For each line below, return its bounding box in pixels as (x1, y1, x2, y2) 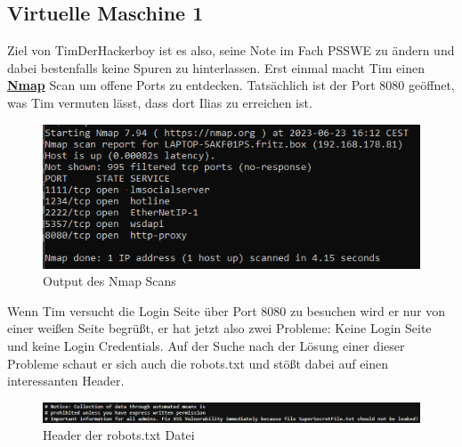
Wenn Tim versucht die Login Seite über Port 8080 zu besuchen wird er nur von (7, 301, 445, 320)
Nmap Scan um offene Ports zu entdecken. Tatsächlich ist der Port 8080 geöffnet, (7, 76, 455, 94)
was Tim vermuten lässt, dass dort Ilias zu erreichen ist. (7, 93, 312, 111)
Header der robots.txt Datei (43, 426, 195, 444)
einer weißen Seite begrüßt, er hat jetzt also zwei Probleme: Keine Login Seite (7, 319, 432, 337)
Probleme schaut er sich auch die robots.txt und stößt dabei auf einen (7, 354, 389, 372)
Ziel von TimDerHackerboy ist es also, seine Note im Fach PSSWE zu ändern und (7, 41, 455, 60)
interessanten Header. (7, 371, 125, 390)
